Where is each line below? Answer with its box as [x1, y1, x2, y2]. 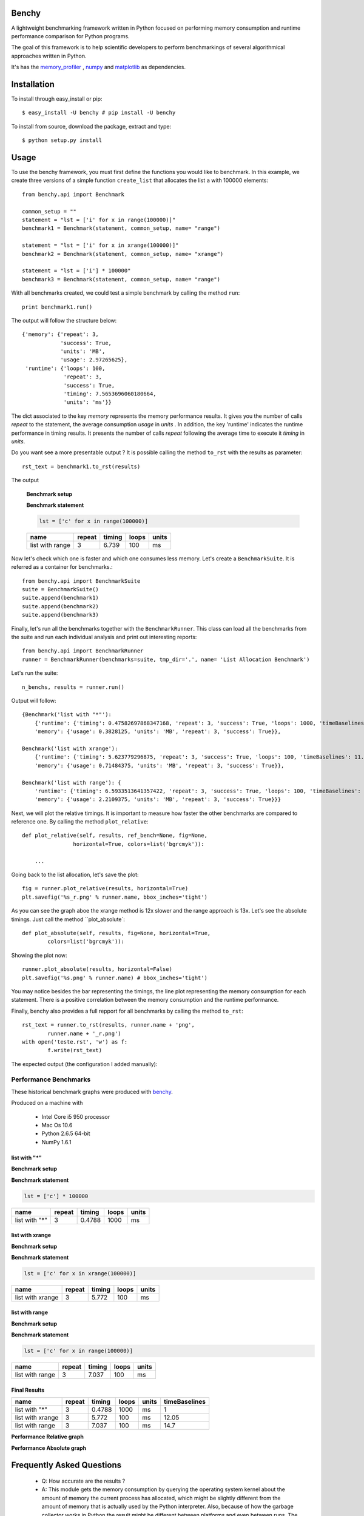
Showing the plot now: [11, 951, 67, 959]
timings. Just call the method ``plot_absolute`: [11, 916, 126, 923]
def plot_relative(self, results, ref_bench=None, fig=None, [22, 832, 207, 839]
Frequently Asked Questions [11, 1460, 122, 1471]
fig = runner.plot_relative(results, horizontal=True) [22, 885, 189, 892]
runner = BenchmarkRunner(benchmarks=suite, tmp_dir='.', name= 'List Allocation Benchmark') [22, 656, 310, 663]
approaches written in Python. [11, 52, 87, 59]
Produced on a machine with [11, 1099, 83, 1107]
